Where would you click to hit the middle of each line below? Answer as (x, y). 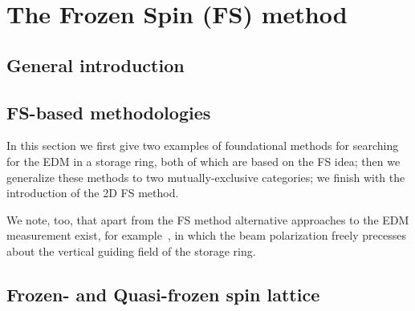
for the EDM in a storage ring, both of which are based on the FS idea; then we (203, 161)
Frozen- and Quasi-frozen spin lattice (163, 294)
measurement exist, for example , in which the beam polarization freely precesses (206, 235)
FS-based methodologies (109, 112)
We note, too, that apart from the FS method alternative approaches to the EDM (208, 219)
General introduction (96, 65)
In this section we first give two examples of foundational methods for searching (203, 145)
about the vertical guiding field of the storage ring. (131, 250)
